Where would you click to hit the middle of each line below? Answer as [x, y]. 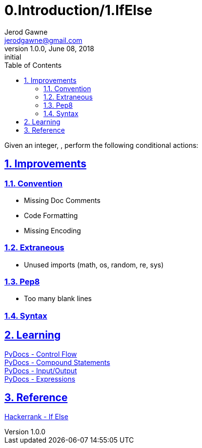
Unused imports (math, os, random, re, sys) [94, 265]
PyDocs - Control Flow [41, 354]
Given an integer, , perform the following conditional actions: [101, 145]
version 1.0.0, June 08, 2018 [49, 48]
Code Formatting [51, 215]
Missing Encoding [52, 230]
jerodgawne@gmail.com [43, 40]
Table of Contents [33, 65]
